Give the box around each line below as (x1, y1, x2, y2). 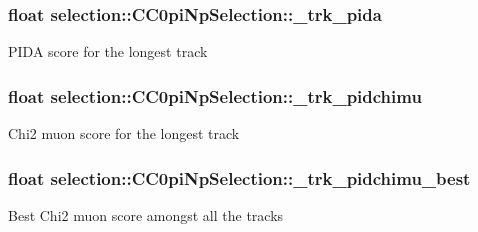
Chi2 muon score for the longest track (8, 123, 240, 144)
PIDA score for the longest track (8, 41, 208, 62)
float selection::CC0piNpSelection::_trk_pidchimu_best (8, 165, 471, 190)
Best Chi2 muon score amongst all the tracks (8, 204, 284, 225)
